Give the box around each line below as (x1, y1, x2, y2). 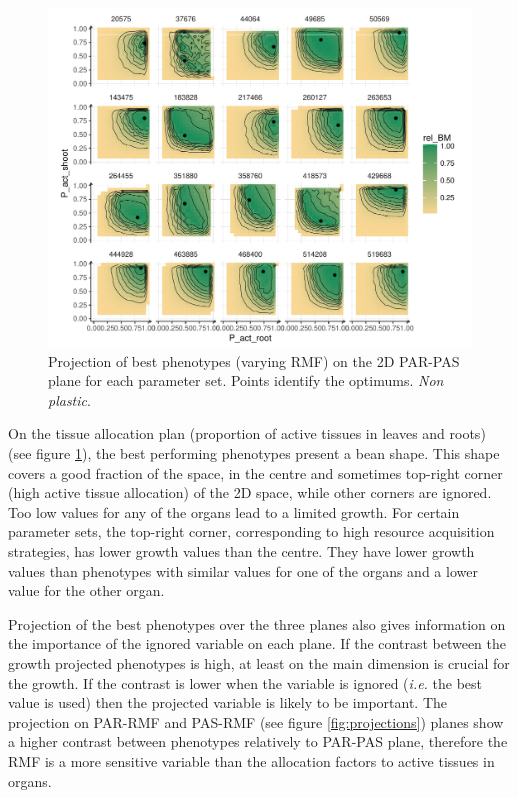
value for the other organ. (8, 580, 165, 601)
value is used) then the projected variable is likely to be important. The (8, 692, 448, 713)
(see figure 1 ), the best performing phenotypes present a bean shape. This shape (8, 443, 500, 464)
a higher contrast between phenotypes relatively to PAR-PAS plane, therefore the (8, 731, 508, 752)
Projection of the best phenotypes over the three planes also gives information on (8, 613, 506, 634)
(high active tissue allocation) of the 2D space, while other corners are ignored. (8, 482, 492, 503)
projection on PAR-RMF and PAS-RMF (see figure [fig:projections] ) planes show (8, 711, 504, 732)
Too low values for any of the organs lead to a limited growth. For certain (8, 501, 460, 522)
